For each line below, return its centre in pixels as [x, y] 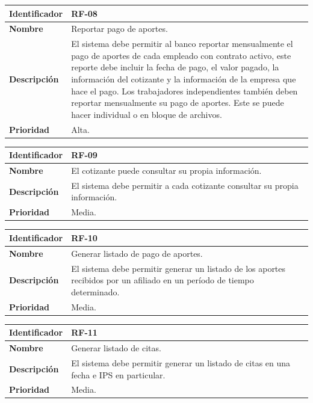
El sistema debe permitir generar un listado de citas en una [181, 362]
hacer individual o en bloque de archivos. [147, 114]
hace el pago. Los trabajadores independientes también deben [184, 91]
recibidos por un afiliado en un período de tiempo [163, 280]
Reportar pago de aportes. [119, 29]
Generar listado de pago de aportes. [137, 253]
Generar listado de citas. [116, 348]
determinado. [95, 291]
